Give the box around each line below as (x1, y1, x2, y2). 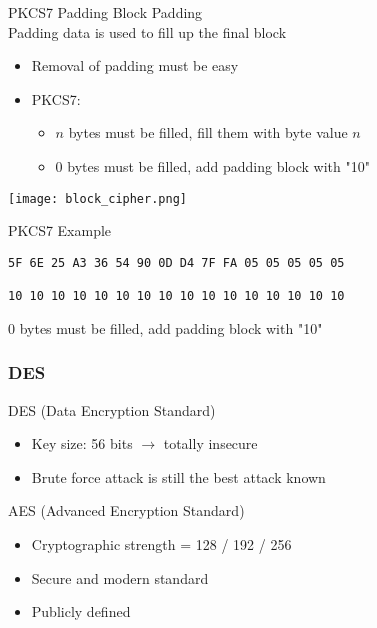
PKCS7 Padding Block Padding (8, 2, 203, 22)
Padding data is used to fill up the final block (8, 21, 287, 42)
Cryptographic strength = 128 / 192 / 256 (31, 533, 292, 554)
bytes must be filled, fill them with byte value (68, 122, 348, 143)
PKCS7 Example (8, 220, 112, 241)
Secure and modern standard (31, 567, 209, 588)
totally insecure (163, 433, 258, 454)
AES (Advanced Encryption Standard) (8, 500, 245, 521)
